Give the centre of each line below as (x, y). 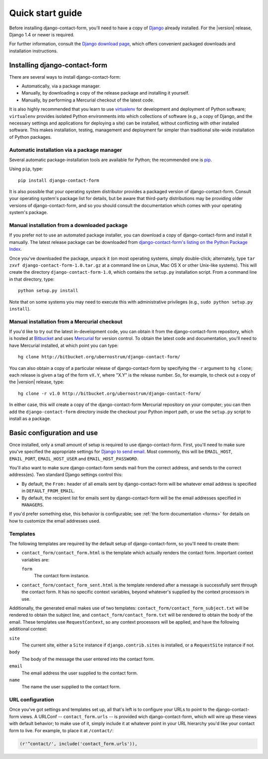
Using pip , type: (26, 169)
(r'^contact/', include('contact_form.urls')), (78, 744)
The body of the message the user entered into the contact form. (88, 659)
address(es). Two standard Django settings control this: (66, 475)
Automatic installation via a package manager (66, 150)
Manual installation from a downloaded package (68, 225)
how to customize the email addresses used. (55, 521)
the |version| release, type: (37, 382)
